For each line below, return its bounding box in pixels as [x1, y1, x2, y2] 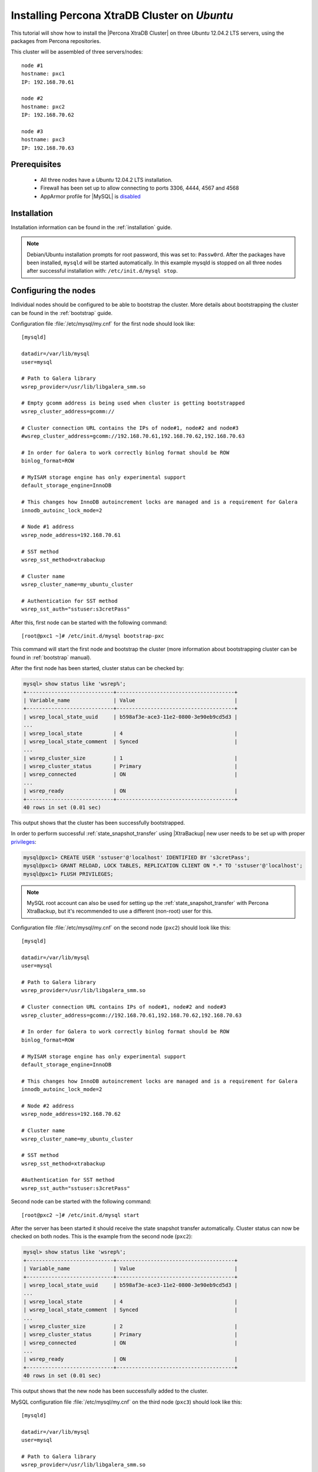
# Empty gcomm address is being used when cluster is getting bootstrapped [21, 400, 245, 406]
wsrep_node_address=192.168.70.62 [21, 1110, 121, 1118]
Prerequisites [11, 160, 61, 170]
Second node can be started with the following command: [11, 1198, 152, 1205]
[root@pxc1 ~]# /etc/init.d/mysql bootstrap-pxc [21, 633, 164, 639]
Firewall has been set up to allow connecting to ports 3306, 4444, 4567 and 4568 [40, 184, 240, 191]
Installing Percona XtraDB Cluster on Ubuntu [11, 9, 234, 22]
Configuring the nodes [11, 286, 96, 296]
